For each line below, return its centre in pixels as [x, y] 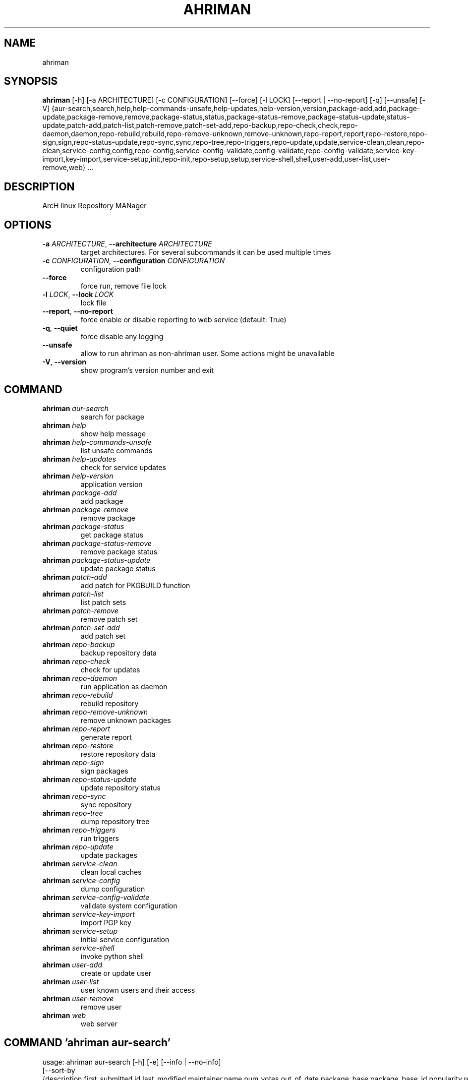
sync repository [106, 804]
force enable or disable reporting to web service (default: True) [183, 320]
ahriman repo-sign [73, 762]
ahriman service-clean [80, 863]
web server [99, 1023]
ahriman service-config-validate [96, 897]
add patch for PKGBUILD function [135, 585]
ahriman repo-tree [73, 813]
